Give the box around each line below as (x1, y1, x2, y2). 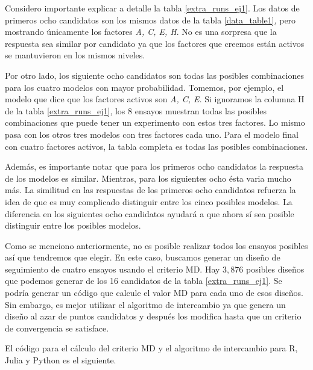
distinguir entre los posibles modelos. (5, 219, 141, 232)
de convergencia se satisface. (5, 321, 109, 334)
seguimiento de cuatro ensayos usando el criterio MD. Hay (5, 262, 220, 275)
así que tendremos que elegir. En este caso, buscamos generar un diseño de (5, 251, 280, 264)
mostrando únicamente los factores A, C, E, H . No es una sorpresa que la (5, 25, 277, 38)
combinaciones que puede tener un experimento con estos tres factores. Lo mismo (5, 116, 305, 129)
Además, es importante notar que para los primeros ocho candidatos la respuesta (5, 160, 304, 173)
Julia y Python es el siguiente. (5, 354, 116, 366)
